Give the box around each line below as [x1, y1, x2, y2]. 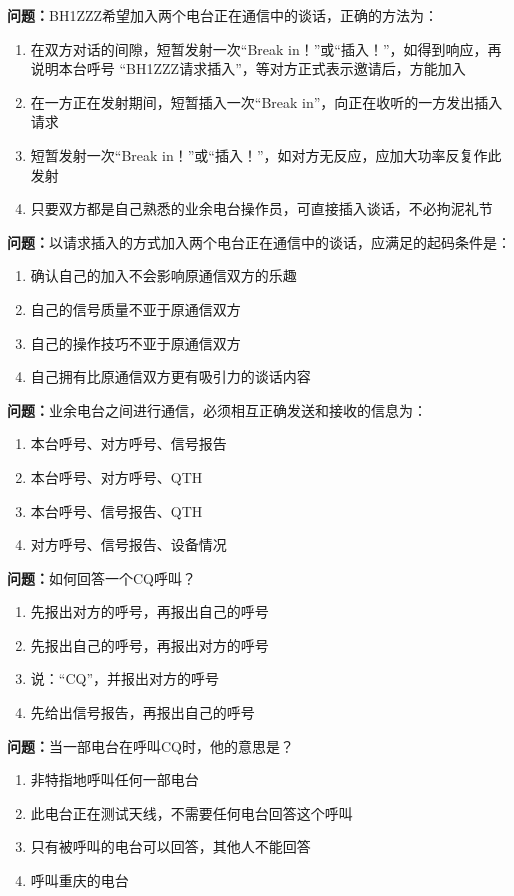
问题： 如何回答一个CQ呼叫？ [7, 567, 196, 588]
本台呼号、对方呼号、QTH [30, 466, 203, 487]
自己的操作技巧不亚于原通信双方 [30, 332, 241, 353]
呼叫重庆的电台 [30, 870, 129, 891]
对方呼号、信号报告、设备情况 [30, 534, 227, 555]
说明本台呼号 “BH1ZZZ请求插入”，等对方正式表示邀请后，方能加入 [30, 58, 466, 79]
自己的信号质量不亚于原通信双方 [30, 298, 241, 319]
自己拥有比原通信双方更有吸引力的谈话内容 [30, 366, 311, 387]
